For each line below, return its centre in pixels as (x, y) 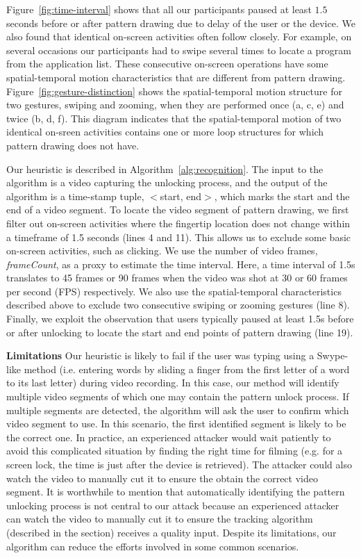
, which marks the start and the (282, 196)
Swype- (333, 355)
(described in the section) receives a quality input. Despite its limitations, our (171, 532)
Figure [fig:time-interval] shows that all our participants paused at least (159, 9)
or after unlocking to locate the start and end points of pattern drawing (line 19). (180, 332)
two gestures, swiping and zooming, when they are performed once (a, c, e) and (175, 105)
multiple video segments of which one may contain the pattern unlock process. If (178, 396)
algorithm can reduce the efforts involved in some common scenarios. (153, 546)
